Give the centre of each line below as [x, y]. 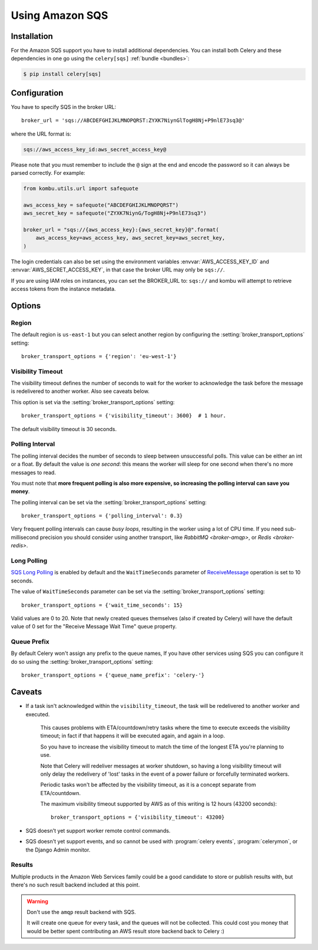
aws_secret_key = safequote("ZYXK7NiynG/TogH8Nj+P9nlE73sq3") [115, 213]
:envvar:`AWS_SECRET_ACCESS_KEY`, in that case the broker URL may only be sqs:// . [118, 270]
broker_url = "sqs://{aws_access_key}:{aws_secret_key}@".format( [121, 230]
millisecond [25, 537]
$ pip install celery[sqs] [62, 74]
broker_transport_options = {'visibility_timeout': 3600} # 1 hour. [124, 416]
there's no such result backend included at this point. [75, 885]
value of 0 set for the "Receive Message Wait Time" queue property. [94, 627]
